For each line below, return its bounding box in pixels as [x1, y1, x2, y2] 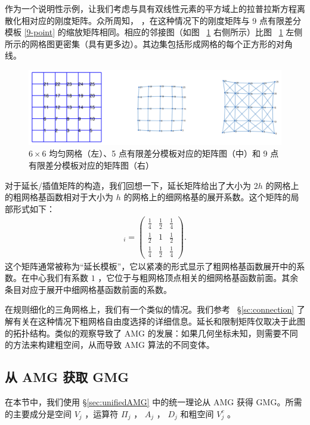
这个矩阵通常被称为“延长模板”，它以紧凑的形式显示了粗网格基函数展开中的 [5, 259, 297, 272]
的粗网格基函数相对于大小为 [5, 191, 113, 203]
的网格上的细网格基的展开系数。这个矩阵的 [123, 191, 291, 203]
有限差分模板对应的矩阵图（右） [29, 159, 154, 172]
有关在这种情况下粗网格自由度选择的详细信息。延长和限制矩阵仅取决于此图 [13, 315, 305, 327]
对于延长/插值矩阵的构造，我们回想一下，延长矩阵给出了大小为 [5, 179, 251, 191]
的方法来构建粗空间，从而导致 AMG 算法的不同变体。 [5, 338, 215, 351]
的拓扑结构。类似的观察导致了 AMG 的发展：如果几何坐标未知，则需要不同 [5, 326, 298, 339]
